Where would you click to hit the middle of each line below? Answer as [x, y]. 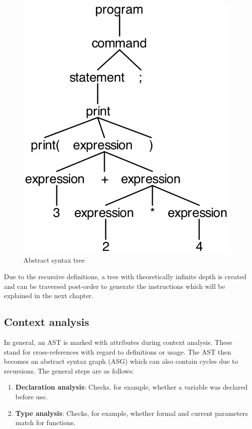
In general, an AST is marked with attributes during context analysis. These [118, 342]
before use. [31, 396]
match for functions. [45, 422]
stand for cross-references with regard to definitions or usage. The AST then [117, 351]
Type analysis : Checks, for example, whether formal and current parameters [132, 413]
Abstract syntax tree [54, 260]
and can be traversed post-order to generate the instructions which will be [115, 286]
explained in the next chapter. [49, 295]
